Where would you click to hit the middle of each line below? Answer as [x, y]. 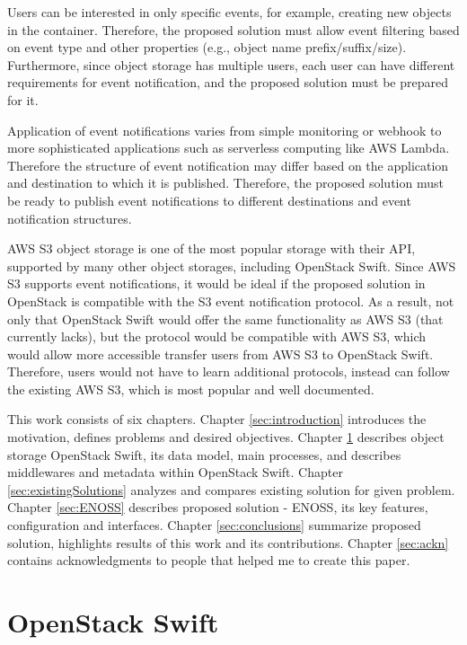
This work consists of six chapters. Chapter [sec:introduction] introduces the [217, 419]
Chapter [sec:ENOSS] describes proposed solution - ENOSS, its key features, [218, 507]
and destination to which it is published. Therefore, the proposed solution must [225, 183]
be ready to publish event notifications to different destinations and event [209, 200]
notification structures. [70, 218]
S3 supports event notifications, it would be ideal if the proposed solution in [216, 283]
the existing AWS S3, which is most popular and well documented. [191, 389]
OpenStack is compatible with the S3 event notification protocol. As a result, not [231, 300]
